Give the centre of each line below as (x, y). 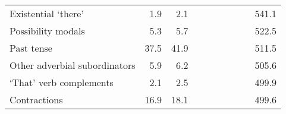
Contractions (36, 99)
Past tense (31, 48)
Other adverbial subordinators (73, 65)
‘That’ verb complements (62, 82)
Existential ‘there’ (47, 13)
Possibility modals (47, 31)
